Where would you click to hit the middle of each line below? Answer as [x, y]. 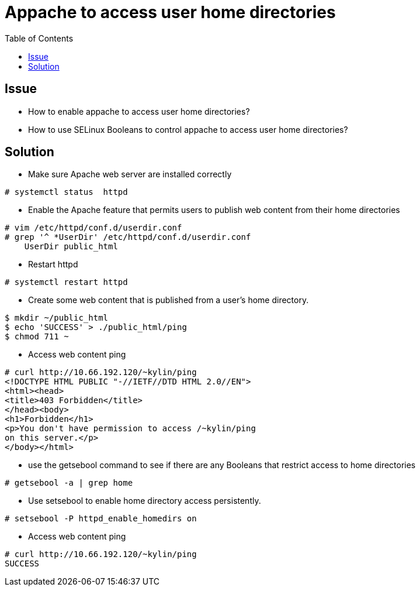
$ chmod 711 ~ [37, 337]
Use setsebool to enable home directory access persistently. [145, 501]
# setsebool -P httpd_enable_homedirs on [101, 519]
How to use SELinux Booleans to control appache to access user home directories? [188, 129]
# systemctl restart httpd [66, 282]
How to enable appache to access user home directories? [139, 111]
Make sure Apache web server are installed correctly [130, 174]
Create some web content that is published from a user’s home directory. [169, 300]
